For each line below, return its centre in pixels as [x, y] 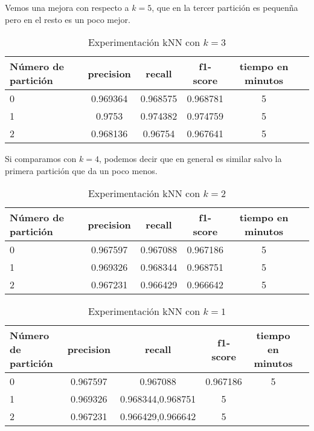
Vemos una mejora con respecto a [67, 7]
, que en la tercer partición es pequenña [225, 7]
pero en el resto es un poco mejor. [68, 19]
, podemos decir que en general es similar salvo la [190, 159]
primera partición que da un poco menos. [81, 170]
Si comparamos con [41, 159]
